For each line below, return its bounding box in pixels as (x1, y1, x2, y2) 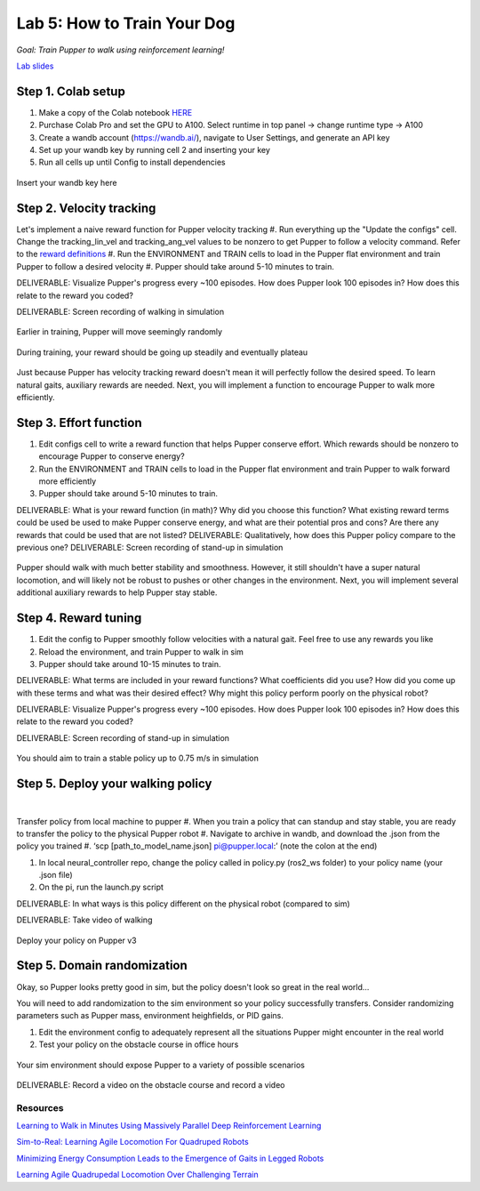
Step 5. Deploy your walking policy (16, 777, 212, 792)
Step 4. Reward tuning (16, 610, 142, 626)
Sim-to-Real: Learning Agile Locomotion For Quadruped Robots (16, 1137, 249, 1147)
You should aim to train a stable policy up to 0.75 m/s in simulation (16, 752, 260, 764)
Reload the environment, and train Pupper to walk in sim (38, 646, 244, 657)
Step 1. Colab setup (16, 84, 126, 99)
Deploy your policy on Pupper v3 (16, 935, 137, 946)
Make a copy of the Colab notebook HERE (38, 107, 193, 117)
